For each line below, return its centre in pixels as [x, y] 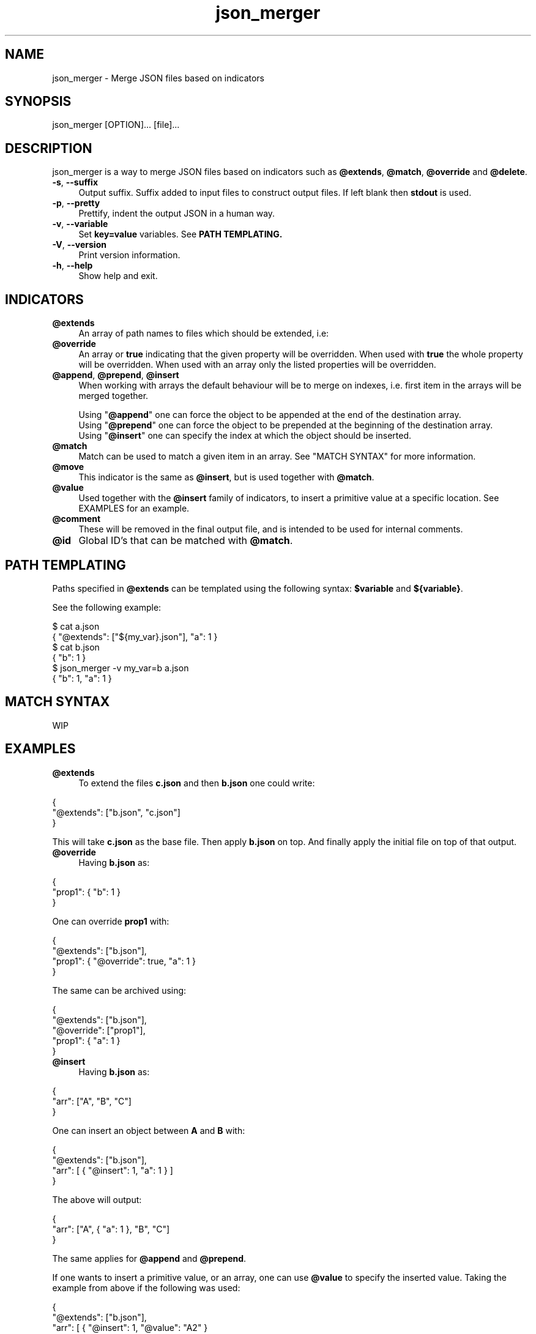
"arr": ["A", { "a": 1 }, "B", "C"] [111, 1229]
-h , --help [73, 266]
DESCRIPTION [49, 148]
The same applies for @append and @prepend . [149, 1258]
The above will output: [97, 1199]
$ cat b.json [76, 647]
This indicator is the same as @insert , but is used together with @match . [226, 477]
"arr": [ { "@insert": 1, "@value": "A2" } [130, 1327]
